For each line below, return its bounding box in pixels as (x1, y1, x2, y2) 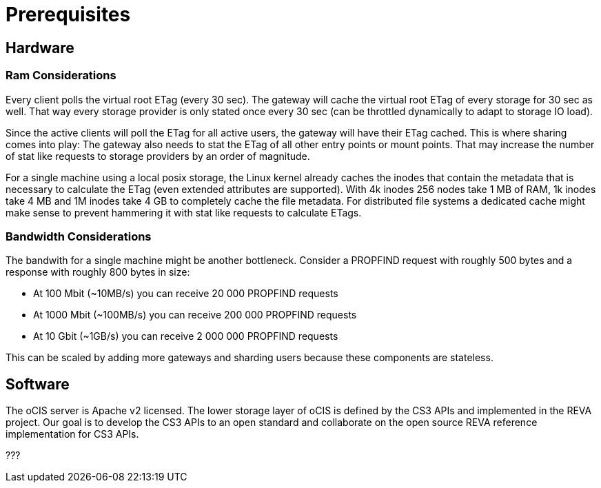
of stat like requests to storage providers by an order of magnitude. (6, 150, 310, 162)
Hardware (6, 39, 74, 57)
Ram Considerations (6, 68, 116, 83)
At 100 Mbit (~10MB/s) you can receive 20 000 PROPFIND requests (33, 287, 338, 300)
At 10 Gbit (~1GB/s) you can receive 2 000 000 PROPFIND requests (33, 330, 338, 343)
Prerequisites (6, 3, 131, 26)
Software (6, 375, 70, 393)
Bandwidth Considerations (6, 229, 152, 243)
